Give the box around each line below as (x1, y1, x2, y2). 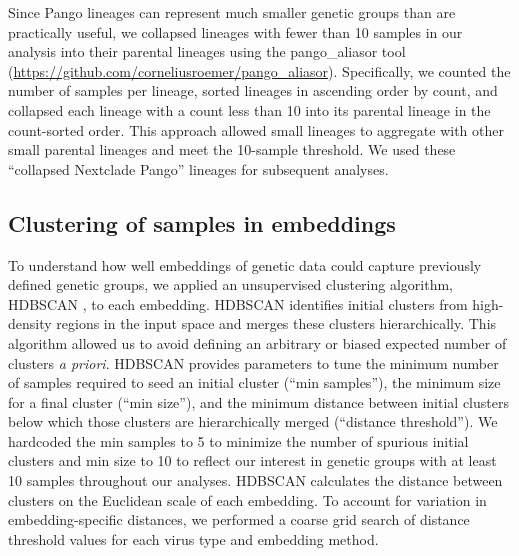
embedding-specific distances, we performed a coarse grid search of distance (8, 509, 470, 530)
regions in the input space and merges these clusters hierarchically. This (56, 313, 497, 334)
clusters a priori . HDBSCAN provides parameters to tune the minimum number (8, 352, 499, 373)
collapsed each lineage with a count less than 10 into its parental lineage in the (8, 99, 491, 120)
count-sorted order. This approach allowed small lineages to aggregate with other (8, 119, 504, 140)
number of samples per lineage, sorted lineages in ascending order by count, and (8, 80, 498, 101)
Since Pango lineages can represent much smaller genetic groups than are (8, 2, 456, 22)
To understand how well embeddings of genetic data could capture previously (8, 254, 482, 275)
